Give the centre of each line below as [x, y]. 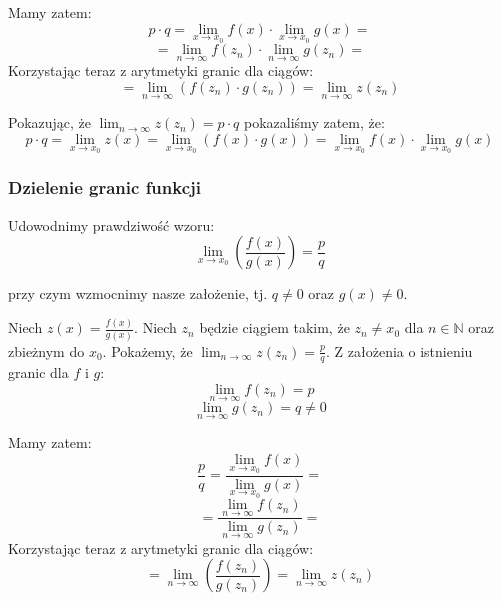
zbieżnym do [46, 350]
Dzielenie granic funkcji [105, 187]
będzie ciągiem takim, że [274, 327]
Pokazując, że [50, 122]
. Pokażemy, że [147, 350]
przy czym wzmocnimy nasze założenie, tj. [138, 293]
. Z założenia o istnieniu [399, 350]
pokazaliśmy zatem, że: [314, 122]
